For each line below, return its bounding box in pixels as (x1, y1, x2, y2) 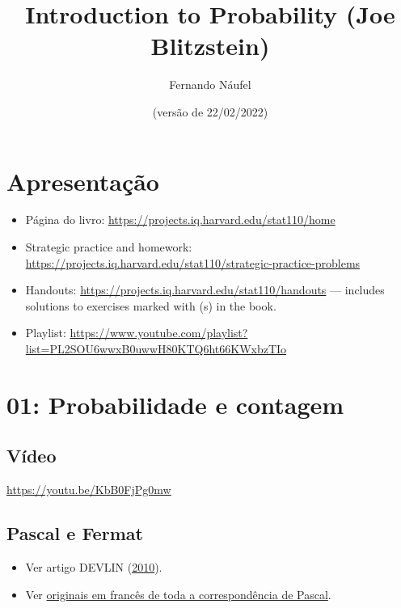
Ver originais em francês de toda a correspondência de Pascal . (25, 585, 331, 602)
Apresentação (6, 164, 159, 197)
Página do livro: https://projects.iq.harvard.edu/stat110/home (25, 211, 336, 228)
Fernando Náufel (169, 76, 251, 93)
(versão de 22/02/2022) (152, 103, 268, 120)
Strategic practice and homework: (25, 239, 192, 255)
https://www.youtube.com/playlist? (70, 324, 248, 341)
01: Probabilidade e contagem (6, 387, 344, 420)
